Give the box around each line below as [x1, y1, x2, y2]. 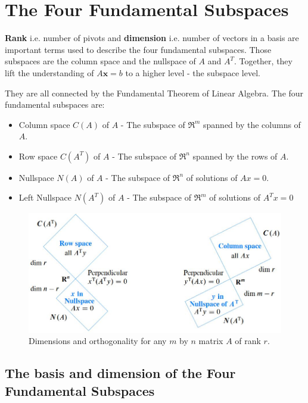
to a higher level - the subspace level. [125, 66, 260, 79]
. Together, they [234, 55, 293, 67]
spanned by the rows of [192, 149, 278, 162]
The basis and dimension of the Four [5, 364, 236, 382]
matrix [198, 335, 223, 347]
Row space [18, 149, 58, 162]
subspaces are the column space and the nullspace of [5, 55, 196, 67]
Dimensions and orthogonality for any [29, 335, 167, 347]
